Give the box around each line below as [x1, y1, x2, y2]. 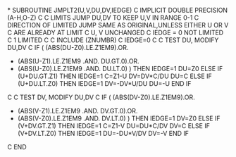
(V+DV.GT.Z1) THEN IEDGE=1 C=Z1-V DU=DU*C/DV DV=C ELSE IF [17, 122, 210, 130]
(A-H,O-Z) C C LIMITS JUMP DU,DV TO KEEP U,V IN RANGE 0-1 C [7, 13, 199, 22]
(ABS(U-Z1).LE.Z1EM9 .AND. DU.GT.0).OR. [17, 57, 139, 65]
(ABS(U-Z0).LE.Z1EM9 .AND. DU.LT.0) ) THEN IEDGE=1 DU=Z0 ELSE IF [17, 65, 223, 73]
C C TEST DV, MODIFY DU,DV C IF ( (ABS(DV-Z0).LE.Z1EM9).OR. [7, 93, 195, 101]
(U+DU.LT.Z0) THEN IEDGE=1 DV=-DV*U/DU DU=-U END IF [17, 80, 192, 87]
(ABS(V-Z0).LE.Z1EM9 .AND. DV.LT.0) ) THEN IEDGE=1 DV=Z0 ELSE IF [17, 114, 221, 123]
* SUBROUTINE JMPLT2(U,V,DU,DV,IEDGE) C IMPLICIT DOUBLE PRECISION [7, 6, 228, 14]
